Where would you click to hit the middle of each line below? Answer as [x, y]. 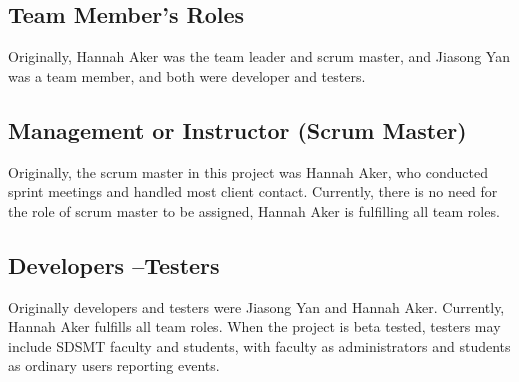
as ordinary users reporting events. [114, 365]
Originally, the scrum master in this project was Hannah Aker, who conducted [248, 171]
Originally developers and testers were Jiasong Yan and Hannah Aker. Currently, [256, 306]
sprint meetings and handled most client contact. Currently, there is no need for [253, 191]
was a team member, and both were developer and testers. [187, 75]
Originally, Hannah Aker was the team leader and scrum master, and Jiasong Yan [259, 56]
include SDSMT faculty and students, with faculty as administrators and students [259, 345]
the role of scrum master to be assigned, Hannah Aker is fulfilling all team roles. [254, 210]
